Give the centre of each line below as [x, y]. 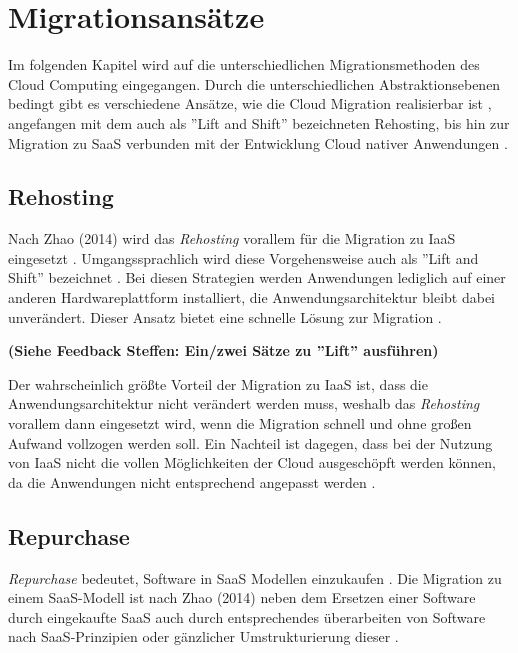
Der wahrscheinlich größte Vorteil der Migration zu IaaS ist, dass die [218, 383]
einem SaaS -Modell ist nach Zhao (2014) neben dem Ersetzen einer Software [242, 597]
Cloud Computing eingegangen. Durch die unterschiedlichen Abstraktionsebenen [254, 83]
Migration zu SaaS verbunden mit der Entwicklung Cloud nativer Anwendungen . [258, 142]
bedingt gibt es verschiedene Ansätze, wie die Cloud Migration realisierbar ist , [250, 103]
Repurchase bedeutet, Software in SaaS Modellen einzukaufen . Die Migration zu [255, 577]
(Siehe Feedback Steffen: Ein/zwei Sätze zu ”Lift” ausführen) [223, 350]
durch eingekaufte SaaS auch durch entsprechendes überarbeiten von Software [247, 616]
